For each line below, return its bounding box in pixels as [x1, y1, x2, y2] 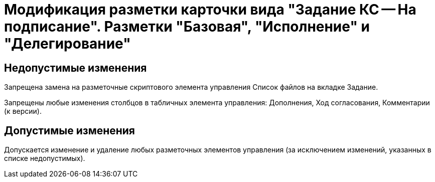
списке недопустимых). [4, 154, 85, 163]
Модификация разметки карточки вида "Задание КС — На [4, 1, 416, 18]
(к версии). [4, 107, 42, 116]
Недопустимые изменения [4, 61, 147, 74]
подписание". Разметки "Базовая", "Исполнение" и [4, 18, 370, 35]
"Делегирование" [4, 35, 131, 52]
